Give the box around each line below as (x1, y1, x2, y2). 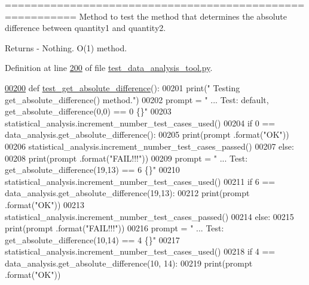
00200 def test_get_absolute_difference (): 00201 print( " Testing (5, 81, 240, 94)
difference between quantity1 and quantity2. (5, 21, 166, 34)
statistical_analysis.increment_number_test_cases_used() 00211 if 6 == (5, 175, 276, 187)
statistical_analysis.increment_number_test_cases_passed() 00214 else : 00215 (5, 210, 294, 222)
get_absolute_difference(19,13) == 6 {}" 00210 (5, 163, 180, 176)
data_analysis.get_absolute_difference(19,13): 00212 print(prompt (5, 187, 250, 199)
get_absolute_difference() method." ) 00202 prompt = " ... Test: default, (5, 93, 269, 106)
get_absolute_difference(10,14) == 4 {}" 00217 (5, 233, 180, 246)
